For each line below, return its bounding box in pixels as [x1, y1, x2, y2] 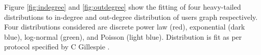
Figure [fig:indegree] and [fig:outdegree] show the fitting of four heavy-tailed [4, 2, 241, 12]
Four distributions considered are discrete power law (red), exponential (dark [4, 21, 245, 32]
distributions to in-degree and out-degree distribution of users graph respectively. [4, 11, 258, 22]
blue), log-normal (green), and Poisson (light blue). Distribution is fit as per [4, 31, 242, 42]
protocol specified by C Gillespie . [4, 41, 110, 52]
